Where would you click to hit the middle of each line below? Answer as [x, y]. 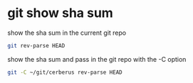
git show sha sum [61, 13]
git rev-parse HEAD [36, 45]
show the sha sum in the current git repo [67, 33]
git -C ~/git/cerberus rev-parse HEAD [65, 72]
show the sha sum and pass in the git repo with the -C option [97, 59]
